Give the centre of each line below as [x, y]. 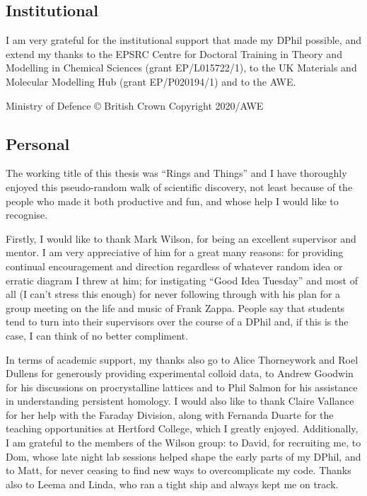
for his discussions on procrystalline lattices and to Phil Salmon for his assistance [182, 387]
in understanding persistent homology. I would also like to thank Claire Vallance [180, 401]
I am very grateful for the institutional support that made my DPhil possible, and [183, 40]
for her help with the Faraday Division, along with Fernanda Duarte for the [170, 414]
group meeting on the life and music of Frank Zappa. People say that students [175, 307]
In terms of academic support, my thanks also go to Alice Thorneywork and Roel [182, 359]
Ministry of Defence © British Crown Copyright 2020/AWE [135, 105]
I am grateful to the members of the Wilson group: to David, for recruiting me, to [183, 443]
